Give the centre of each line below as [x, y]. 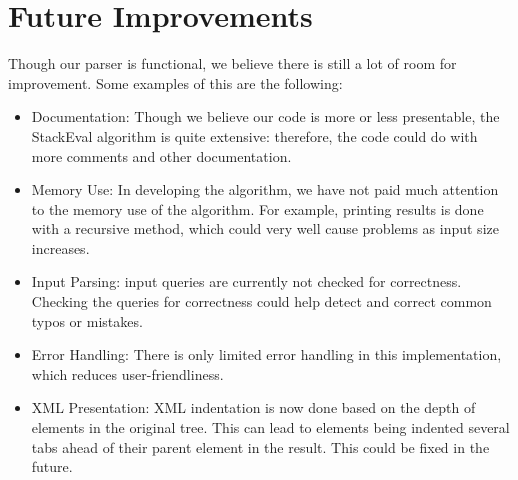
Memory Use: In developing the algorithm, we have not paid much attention [265, 189]
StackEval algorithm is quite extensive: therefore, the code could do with [254, 135]
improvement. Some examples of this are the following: [175, 82]
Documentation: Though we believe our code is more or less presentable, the [265, 116]
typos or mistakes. [87, 320]
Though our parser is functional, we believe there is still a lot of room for [232, 63]
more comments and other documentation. [161, 155]
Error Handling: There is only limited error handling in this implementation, [266, 354]
